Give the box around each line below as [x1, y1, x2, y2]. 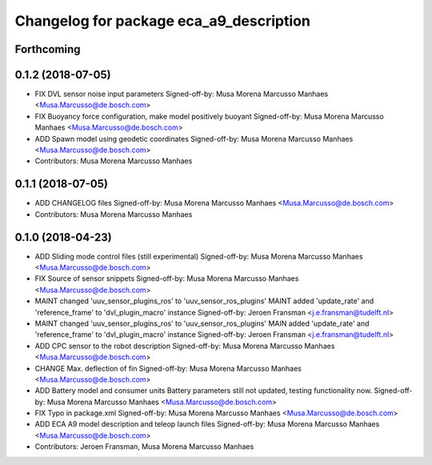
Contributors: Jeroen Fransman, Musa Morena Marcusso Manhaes [34, 442, 254, 451]
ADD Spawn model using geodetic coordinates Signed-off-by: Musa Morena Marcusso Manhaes [34, 134, 354, 143]
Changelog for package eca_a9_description [14, 12, 311, 30]
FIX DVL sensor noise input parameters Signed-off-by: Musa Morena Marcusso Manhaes [34, 89, 329, 99]
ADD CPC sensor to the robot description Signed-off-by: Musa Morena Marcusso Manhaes [34, 341, 335, 351]
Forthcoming [14, 42, 81, 56]
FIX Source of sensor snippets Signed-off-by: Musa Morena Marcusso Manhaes [34, 274, 299, 283]
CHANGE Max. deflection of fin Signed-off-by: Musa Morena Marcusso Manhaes [34, 363, 302, 373]
